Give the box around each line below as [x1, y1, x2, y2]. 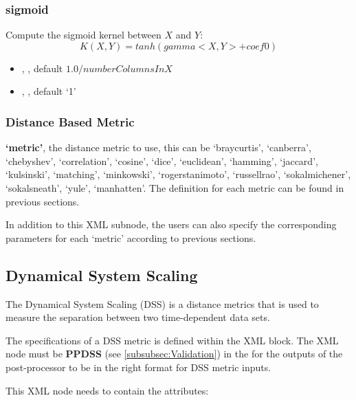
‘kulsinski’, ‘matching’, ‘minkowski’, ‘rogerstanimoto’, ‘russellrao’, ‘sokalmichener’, [5, 167, 351, 181]
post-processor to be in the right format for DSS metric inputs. [5, 359, 271, 374]
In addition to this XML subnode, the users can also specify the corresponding [5, 217, 337, 232]
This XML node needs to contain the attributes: [5, 383, 209, 397]
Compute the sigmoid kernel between [5, 27, 162, 42]
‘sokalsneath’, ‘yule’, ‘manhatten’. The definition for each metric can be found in [5, 181, 344, 195]
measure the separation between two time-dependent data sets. [5, 310, 270, 324]
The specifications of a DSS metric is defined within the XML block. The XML [5, 333, 339, 347]
